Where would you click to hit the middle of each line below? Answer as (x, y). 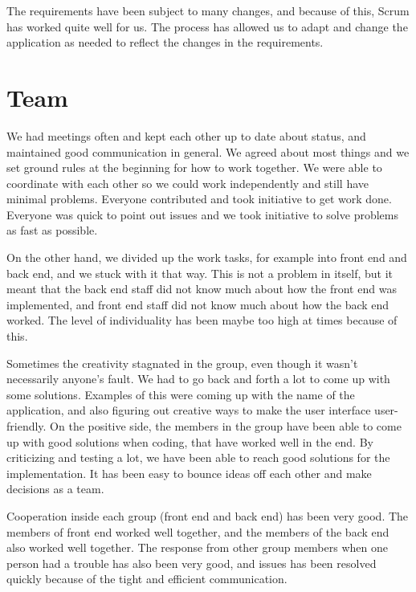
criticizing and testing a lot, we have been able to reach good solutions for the (198, 457)
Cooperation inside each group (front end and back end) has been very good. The (208, 515)
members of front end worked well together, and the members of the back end (198, 531)
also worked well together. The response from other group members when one (197, 547)
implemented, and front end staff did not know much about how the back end (198, 304)
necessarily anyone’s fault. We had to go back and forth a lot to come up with (198, 379)
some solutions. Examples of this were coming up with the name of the (181, 394)
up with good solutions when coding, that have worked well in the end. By (190, 441)
